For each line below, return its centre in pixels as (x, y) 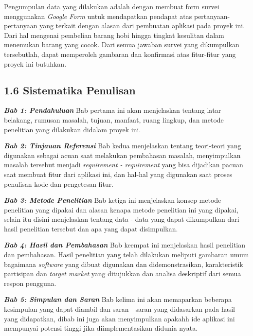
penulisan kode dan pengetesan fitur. (59, 184)
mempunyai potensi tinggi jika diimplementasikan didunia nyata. (101, 328)
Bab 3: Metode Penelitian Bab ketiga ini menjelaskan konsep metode (113, 200)
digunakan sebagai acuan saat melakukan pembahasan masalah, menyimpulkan (122, 155)
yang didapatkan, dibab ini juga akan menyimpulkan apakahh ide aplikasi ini (119, 318)
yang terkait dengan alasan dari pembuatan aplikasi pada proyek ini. (142, 26)
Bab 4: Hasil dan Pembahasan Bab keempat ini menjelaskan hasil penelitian (125, 245)
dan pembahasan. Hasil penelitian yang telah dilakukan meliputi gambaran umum (126, 255)
